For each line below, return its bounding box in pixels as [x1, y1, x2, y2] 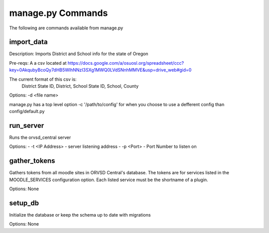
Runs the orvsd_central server [9, 134, 71, 140]
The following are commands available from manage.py [9, 25, 124, 31]
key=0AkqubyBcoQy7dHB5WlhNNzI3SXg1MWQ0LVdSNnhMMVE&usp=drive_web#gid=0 [9, 67, 192, 73]
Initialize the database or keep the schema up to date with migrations [9, 212, 151, 218]
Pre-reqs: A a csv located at [9, 60, 67, 66]
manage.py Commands [9, 7, 108, 18]
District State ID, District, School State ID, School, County [21, 83, 139, 89]
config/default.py [9, 109, 45, 115]
